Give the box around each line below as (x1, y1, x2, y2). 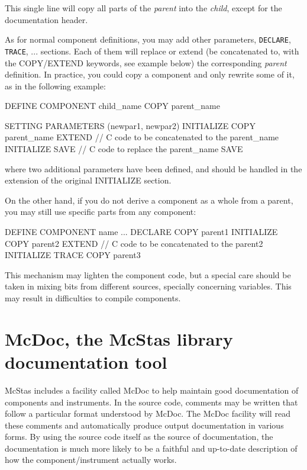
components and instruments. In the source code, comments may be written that (5, 395, 298, 408)
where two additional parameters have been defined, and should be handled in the (5, 162, 302, 175)
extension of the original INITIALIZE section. (5, 174, 172, 186)
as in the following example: (5, 79, 106, 92)
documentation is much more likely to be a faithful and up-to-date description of (5, 442, 298, 454)
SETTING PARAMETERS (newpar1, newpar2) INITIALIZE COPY (5, 119, 256, 131)
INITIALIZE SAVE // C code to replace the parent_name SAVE (5, 143, 243, 155)
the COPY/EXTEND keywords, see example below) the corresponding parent (5, 56, 287, 69)
